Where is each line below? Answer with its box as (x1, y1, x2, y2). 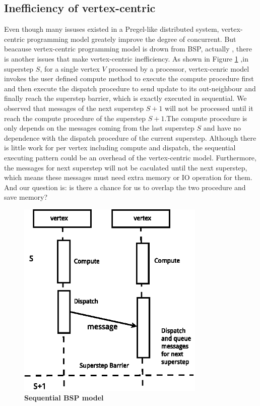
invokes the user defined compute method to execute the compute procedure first (4, 73, 254, 84)
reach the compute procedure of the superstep (4, 112, 146, 123)
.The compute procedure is (164, 112, 247, 123)
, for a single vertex (40, 63, 100, 74)
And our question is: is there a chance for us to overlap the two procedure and (4, 182, 246, 192)
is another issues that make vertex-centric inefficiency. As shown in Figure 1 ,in (4, 53, 248, 64)
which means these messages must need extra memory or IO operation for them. (4, 172, 252, 183)
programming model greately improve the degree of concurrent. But (27, 33, 236, 44)
